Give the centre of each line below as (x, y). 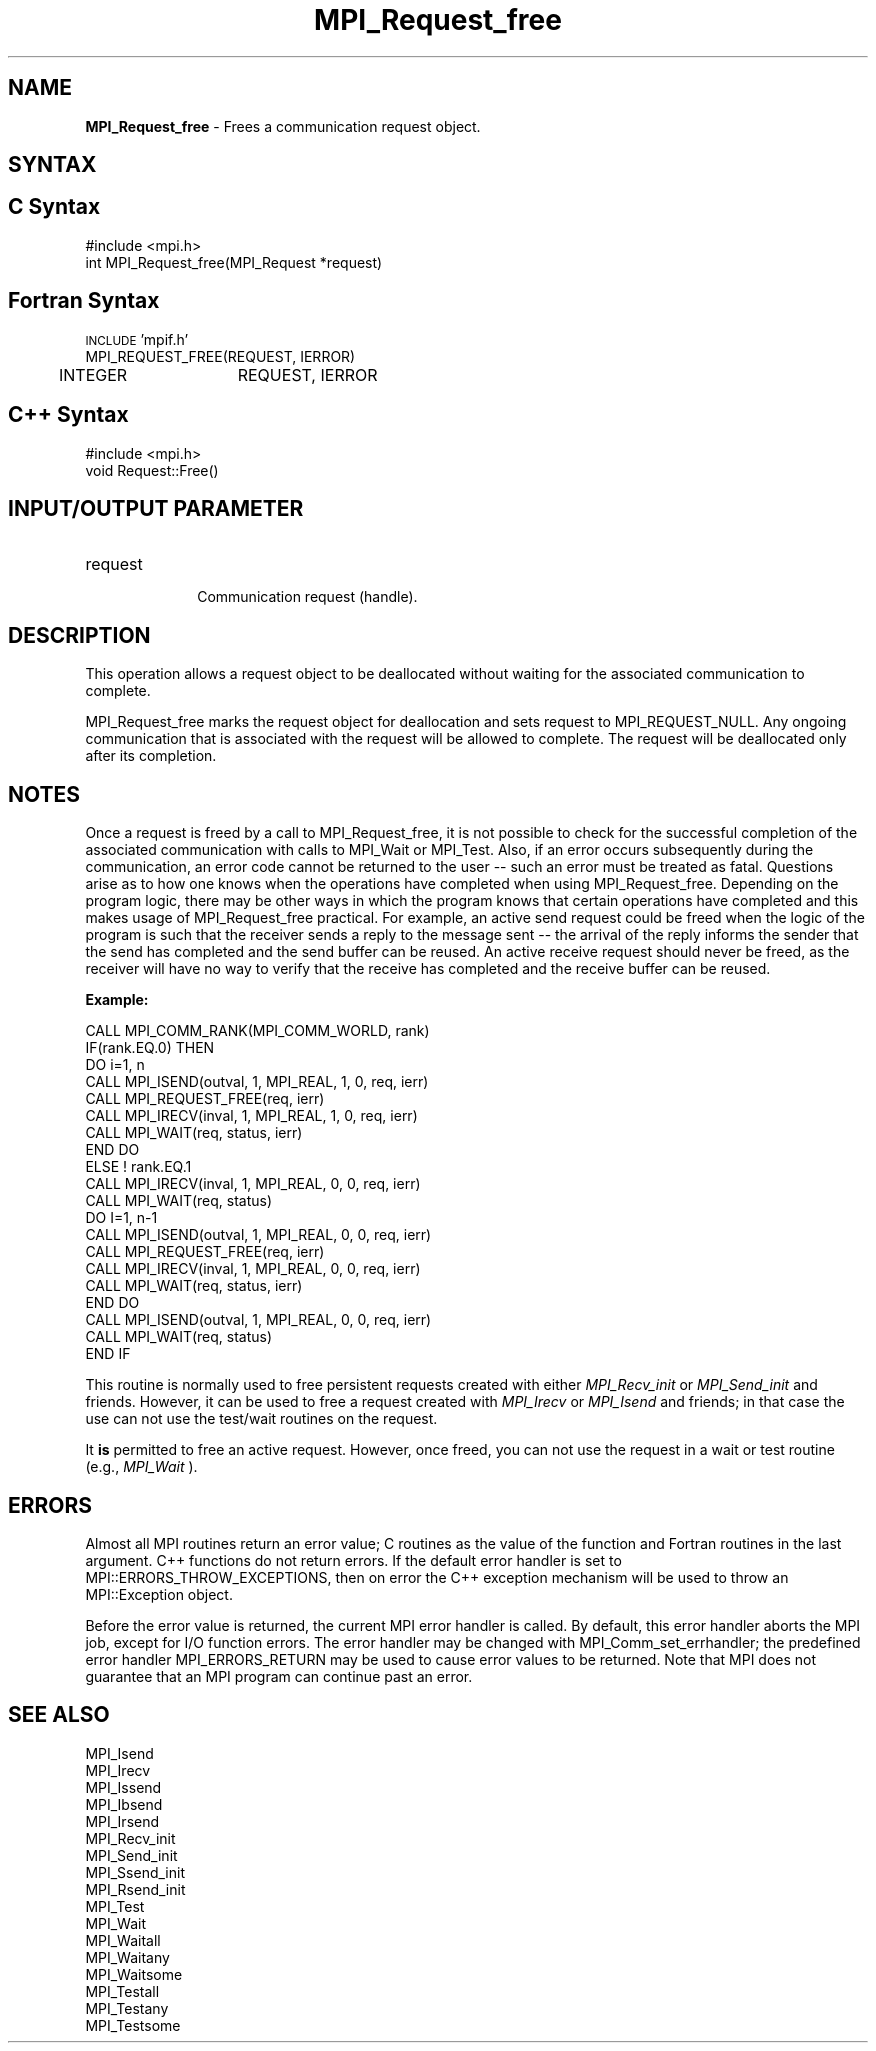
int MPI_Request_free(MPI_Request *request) (234, 262)
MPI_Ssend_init (135, 1872)
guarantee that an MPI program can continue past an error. (279, 1676)
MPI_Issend (123, 1787)
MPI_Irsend (122, 1821)
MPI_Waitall (123, 1940)
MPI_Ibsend (124, 1804)
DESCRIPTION (79, 635)
